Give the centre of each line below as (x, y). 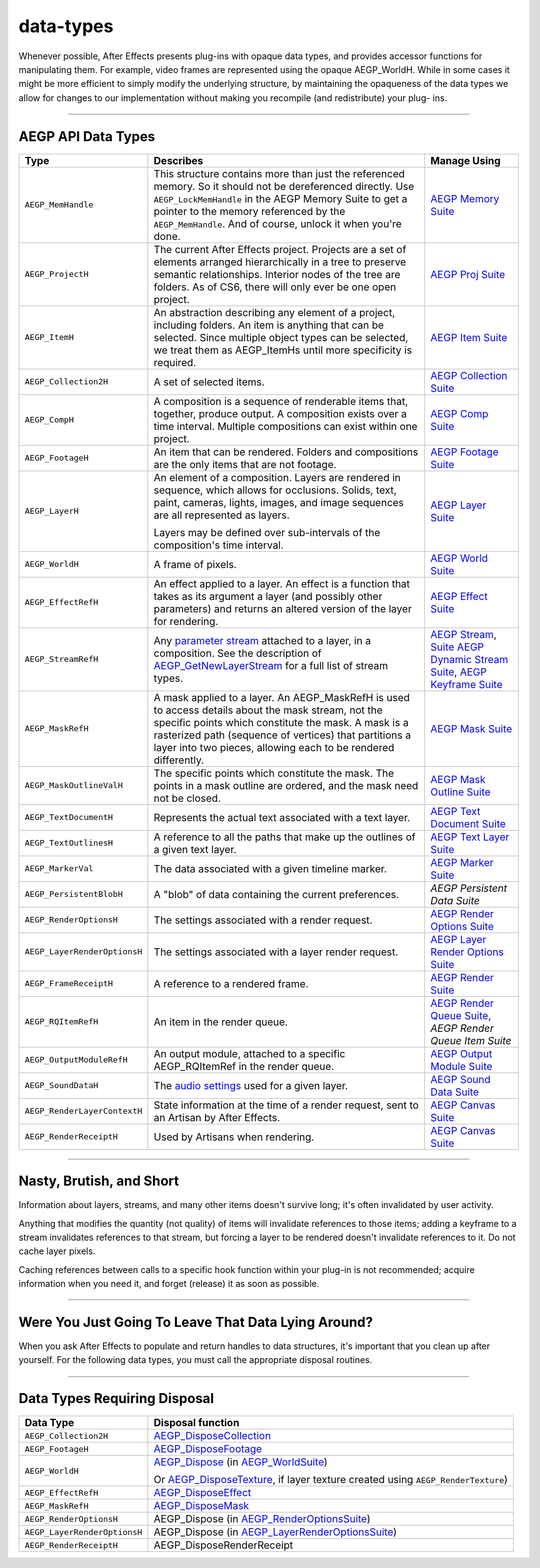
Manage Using (465, 160)
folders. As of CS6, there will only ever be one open (275, 287)
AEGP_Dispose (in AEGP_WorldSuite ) (241, 1462)
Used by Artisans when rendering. (234, 1137)
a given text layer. (195, 849)
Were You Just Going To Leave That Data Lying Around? (196, 1321)
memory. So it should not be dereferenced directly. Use (284, 186)
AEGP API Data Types (87, 136)
